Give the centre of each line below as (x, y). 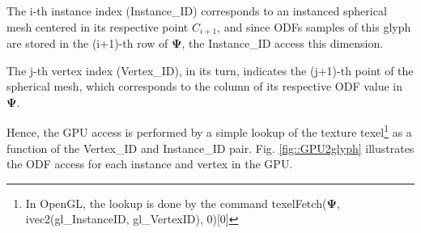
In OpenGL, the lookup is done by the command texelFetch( (176, 203)
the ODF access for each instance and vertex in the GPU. (150, 164)
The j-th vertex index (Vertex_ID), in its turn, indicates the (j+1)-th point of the (210, 70)
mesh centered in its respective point (98, 26)
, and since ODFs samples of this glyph (314, 26)
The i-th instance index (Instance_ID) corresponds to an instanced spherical (197, 11)
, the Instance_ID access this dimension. (283, 43)
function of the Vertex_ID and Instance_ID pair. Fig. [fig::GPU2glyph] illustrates (210, 148)
